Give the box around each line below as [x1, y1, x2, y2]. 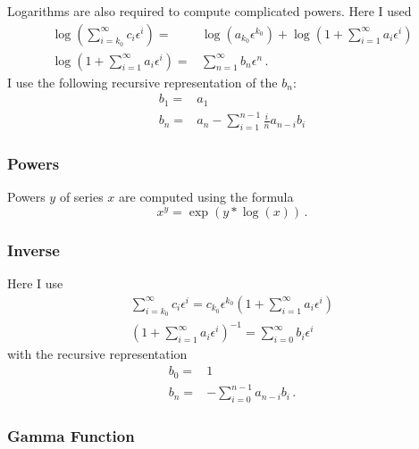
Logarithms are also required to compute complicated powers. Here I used [7, 2, 412, 20]
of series [59, 187, 104, 206]
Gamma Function [7, 424, 135, 446]
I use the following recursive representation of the [7, 72, 278, 91]
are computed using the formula [119, 187, 294, 206]
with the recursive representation [7, 345, 188, 363]
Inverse [7, 238, 60, 261]
